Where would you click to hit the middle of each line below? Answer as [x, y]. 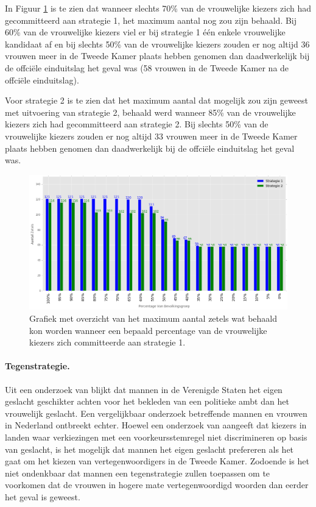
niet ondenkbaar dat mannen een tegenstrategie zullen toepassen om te [138, 473]
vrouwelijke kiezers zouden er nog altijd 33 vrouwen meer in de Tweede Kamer [151, 136]
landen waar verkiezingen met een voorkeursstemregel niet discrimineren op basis [156, 437]
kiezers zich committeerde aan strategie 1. [107, 342]
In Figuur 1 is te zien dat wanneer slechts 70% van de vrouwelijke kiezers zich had [158, 8]
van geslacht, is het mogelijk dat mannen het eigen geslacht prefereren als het [149, 449]
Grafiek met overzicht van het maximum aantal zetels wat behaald [153, 318]
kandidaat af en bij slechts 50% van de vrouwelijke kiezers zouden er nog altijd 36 [157, 44]
